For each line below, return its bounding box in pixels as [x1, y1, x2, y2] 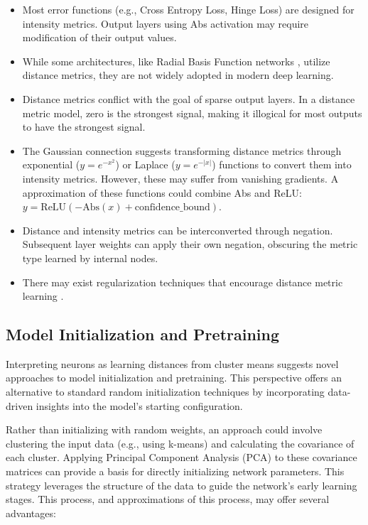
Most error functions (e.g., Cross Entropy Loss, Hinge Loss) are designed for [22, 2, 355, 16]
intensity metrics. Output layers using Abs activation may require [22, 16, 309, 31]
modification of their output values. [22, 30, 177, 45]
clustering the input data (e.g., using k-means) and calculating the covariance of [6, 435, 355, 450]
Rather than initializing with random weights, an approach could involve [6, 422, 323, 437]
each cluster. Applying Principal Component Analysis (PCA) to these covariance [6, 450, 357, 465]
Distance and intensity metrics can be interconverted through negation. [22, 222, 333, 237]
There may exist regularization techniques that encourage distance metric [22, 274, 343, 289]
